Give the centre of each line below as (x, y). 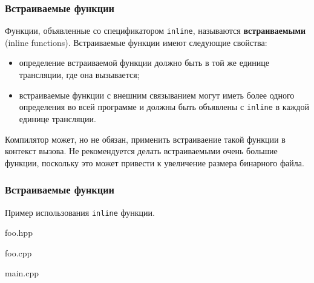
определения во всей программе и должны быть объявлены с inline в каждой (164, 107)
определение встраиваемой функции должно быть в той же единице (144, 63)
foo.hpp (19, 233)
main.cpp (22, 273)
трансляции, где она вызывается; (79, 75)
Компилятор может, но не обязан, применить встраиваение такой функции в (145, 139)
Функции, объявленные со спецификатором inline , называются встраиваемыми (155, 31)
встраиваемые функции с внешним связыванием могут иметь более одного (157, 95)
